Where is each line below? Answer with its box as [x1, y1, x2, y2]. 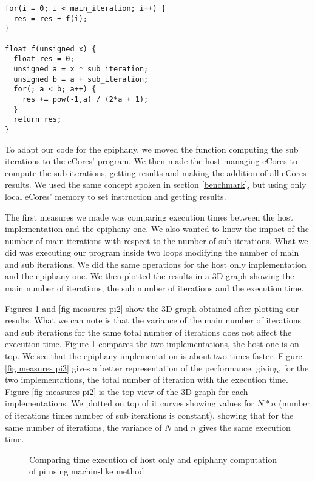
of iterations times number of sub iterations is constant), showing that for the [5, 409, 294, 421]
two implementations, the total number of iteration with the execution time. [5, 373, 288, 386]
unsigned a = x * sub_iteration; [13, 64, 149, 73]
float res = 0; [13, 55, 75, 64]
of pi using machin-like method [29, 465, 144, 477]
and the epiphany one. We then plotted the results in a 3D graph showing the [5, 270, 294, 282]
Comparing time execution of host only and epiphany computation [29, 453, 277, 465]
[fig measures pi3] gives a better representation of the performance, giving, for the [5, 361, 309, 374]
